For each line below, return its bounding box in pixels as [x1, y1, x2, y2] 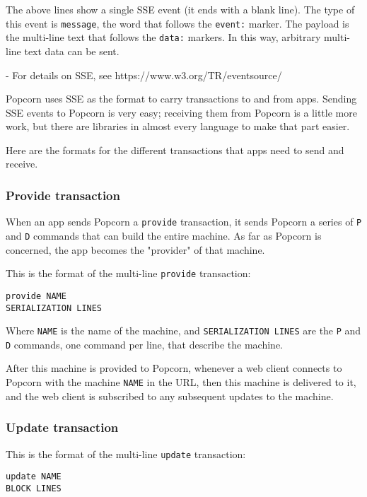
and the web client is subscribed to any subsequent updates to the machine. [6, 388, 334, 403]
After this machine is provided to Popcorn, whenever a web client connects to [6, 361, 342, 375]
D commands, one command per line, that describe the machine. [6, 337, 283, 351]
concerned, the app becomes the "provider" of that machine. [6, 242, 265, 257]
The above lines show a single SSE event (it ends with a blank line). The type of [6, 2, 355, 16]
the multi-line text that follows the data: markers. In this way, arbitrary [6, 30, 321, 45]
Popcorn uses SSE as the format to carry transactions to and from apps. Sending [6, 91, 357, 106]
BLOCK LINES [6, 483, 62, 493]
